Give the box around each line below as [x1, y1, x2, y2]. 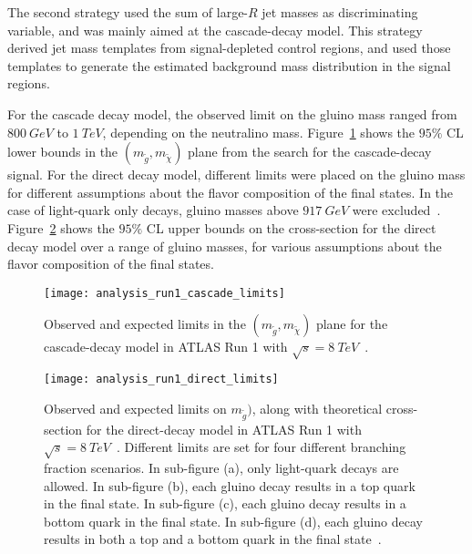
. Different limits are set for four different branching [117, 437, 406, 457]
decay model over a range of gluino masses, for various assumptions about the [7, 236, 442, 255]
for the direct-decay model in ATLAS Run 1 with [86, 419, 362, 438]
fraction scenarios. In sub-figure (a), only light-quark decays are [44, 457, 399, 477]
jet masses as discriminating [262, 3, 418, 21]
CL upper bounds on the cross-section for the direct [146, 218, 436, 237]
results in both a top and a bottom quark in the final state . [44, 529, 382, 549]
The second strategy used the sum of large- [7, 3, 249, 21]
